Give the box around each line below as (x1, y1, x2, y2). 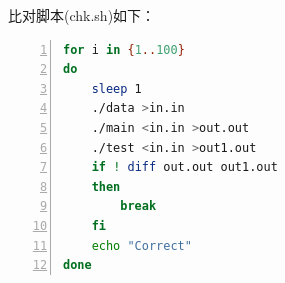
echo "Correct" (91, 238, 192, 253)
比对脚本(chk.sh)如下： (8, 5, 156, 25)
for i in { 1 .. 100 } (63, 42, 185, 57)
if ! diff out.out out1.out (91, 160, 278, 175)
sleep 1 (91, 81, 142, 96)
